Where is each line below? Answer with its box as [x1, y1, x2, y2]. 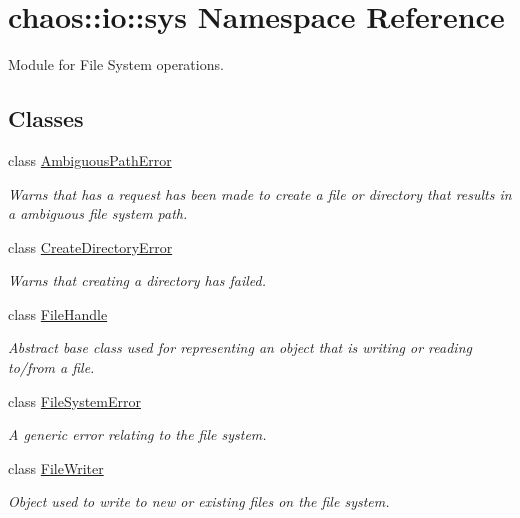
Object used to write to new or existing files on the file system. [8, 491, 390, 512]
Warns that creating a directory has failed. [8, 270, 267, 291]
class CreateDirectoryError [8, 236, 173, 257]
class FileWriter [8, 457, 104, 478]
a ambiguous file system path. [8, 203, 188, 224]
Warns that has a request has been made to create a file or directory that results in [8, 183, 512, 204]
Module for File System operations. [8, 54, 224, 75]
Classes [8, 103, 84, 134]
